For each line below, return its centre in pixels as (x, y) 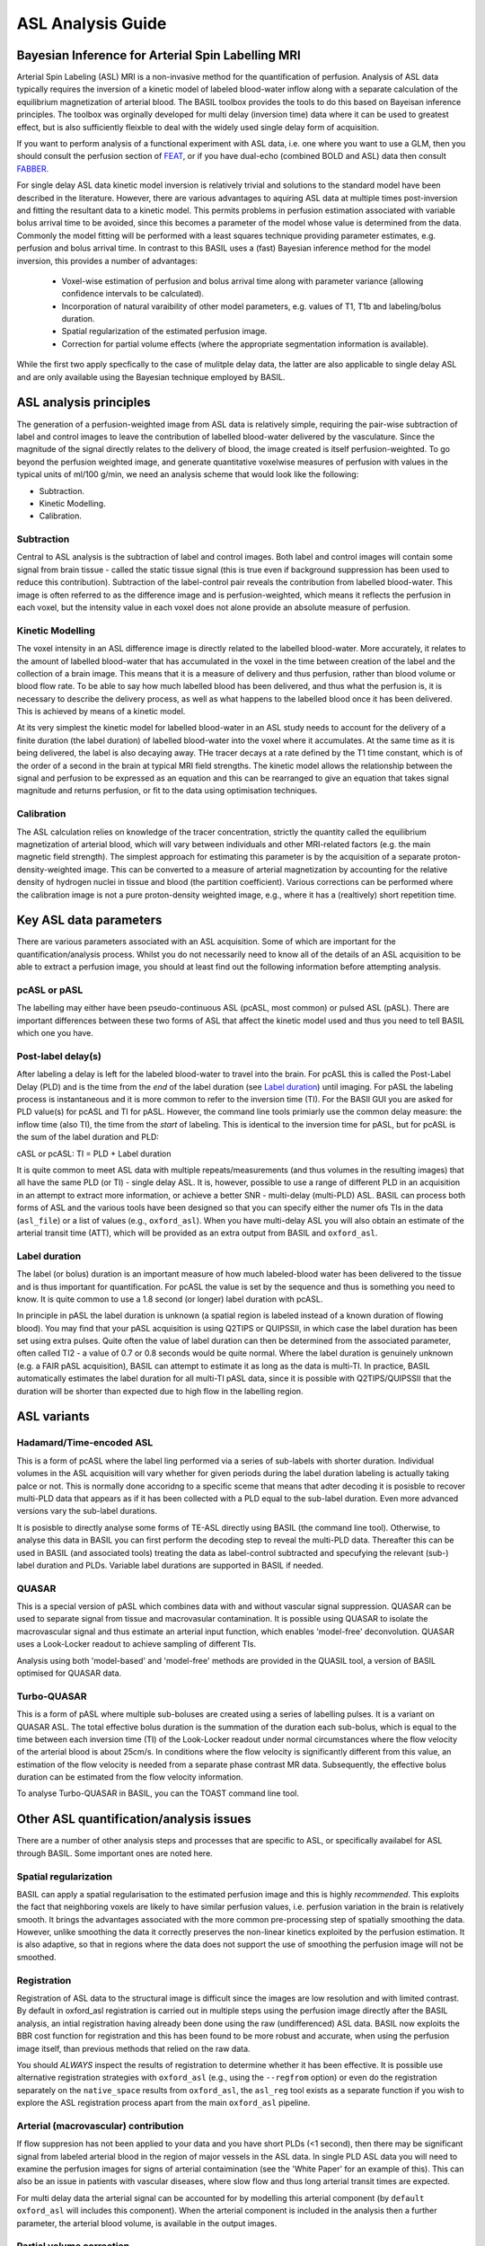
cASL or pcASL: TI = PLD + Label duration (94, 1154)
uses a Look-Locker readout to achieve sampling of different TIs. (136, 1644)
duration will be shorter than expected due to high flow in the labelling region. (160, 1391)
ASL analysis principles (84, 403)
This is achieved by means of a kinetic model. (101, 712)
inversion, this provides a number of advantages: (107, 261)
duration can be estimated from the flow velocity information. (130, 1777)
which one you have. (55, 1033)
